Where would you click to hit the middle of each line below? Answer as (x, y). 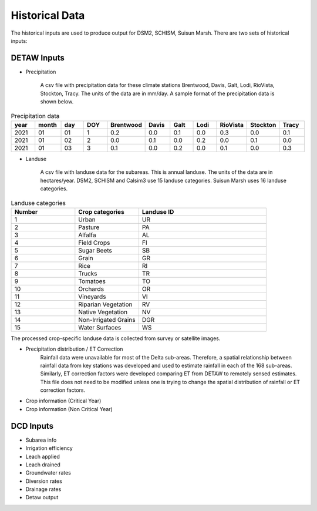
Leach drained (43, 465)
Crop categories (101, 211)
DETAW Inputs (38, 58)
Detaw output (42, 497)
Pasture (89, 227)
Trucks (88, 273)
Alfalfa (87, 235)
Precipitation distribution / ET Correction (74, 349)
